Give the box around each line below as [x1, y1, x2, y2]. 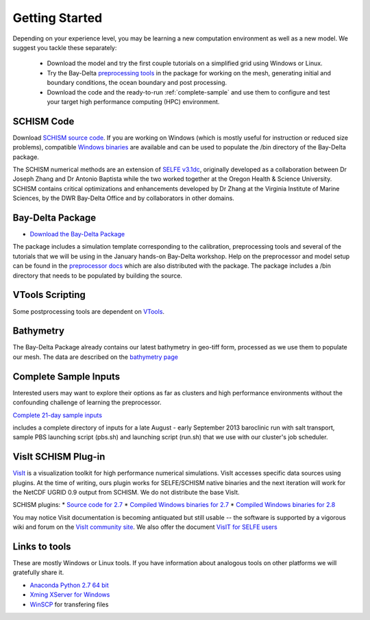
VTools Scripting [12, 289, 86, 301]
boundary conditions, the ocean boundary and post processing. [47, 79, 227, 87]
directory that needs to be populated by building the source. [12, 271, 183, 280]
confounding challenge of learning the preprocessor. [12, 398, 162, 407]
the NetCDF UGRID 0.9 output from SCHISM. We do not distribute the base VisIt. [12, 488, 240, 496]
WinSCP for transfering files [29, 600, 109, 608]
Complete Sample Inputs [12, 371, 121, 382]
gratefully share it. [12, 569, 64, 577]
